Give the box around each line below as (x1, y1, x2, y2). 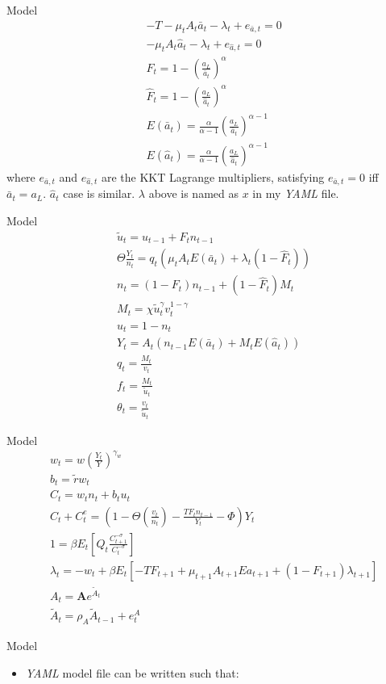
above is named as (148, 185, 239, 202)
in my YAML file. (252, 185, 339, 202)
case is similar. (63, 185, 135, 202)
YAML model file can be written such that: (25, 664, 239, 681)
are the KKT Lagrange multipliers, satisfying (101, 168, 325, 185)
